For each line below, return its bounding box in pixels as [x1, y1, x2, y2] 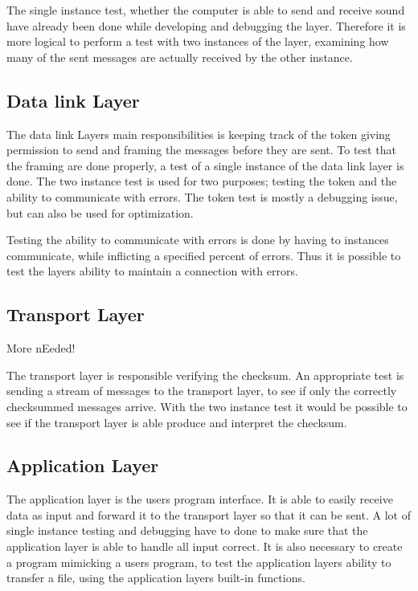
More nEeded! [6, 340, 76, 357]
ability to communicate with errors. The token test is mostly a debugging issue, [6, 188, 398, 205]
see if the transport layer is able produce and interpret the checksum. [6, 414, 347, 430]
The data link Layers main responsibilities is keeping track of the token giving [6, 125, 391, 142]
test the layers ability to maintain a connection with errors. [6, 263, 298, 279]
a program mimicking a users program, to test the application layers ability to [6, 553, 391, 570]
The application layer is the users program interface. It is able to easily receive [6, 491, 393, 507]
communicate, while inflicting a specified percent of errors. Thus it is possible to [6, 247, 401, 263]
